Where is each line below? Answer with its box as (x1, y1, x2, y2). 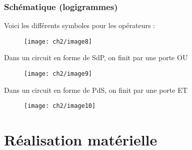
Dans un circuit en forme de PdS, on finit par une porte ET (4, 84, 187, 95)
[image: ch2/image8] (24, 38, 92, 45)
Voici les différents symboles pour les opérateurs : (4, 20, 155, 31)
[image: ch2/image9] (24, 70, 92, 78)
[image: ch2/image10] (24, 102, 96, 110)
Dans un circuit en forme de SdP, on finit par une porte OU (4, 52, 188, 63)
